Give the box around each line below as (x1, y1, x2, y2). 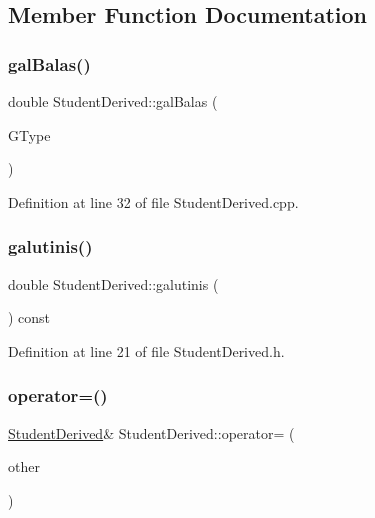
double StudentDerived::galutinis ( (8, 273, 219, 294)
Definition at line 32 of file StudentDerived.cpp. (8, 191, 299, 212)
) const (8, 307, 51, 328)
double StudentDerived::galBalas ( (8, 91, 218, 111)
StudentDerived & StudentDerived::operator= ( (8, 422, 295, 443)
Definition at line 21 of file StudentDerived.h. (8, 340, 285, 361)
